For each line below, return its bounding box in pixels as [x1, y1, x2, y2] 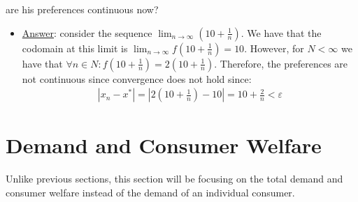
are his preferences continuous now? [6, 2, 159, 16]
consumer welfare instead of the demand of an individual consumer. [6, 185, 295, 199]
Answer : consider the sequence [22, 25, 152, 40]
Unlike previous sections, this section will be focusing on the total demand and [6, 171, 343, 186]
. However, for [244, 40, 304, 55]
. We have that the [241, 25, 322, 40]
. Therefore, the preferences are [214, 56, 348, 70]
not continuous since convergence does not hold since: [22, 71, 252, 86]
